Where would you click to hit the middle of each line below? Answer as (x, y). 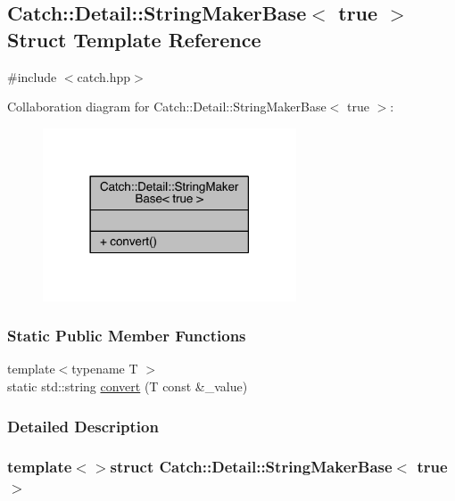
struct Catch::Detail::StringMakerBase (251, 467)
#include (32, 76)
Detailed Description (83, 426)
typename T (105, 369)
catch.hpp (104, 76)
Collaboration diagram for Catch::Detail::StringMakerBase (167, 107)
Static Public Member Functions (127, 336)
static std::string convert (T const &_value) (128, 386)
